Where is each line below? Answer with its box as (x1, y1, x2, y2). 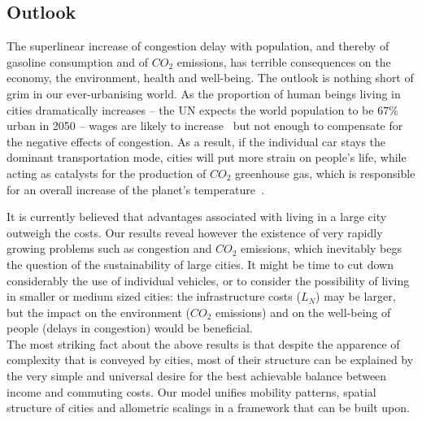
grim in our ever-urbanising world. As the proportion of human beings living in (7, 85, 401, 102)
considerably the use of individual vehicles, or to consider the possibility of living (7, 271, 410, 289)
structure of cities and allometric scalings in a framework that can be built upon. (7, 399, 410, 416)
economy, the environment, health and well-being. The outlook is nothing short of (7, 69, 414, 86)
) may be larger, (315, 288, 396, 305)
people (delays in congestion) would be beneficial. (7, 319, 253, 336)
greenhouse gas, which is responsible (235, 164, 415, 181)
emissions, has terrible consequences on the (176, 53, 391, 70)
